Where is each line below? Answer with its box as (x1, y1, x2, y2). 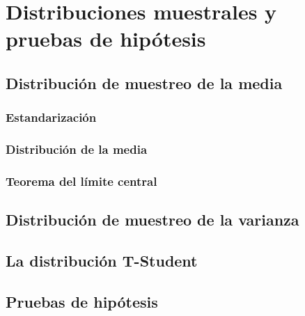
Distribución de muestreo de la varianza (6, 209, 299, 230)
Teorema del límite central (6, 172, 157, 189)
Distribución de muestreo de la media (6, 72, 283, 93)
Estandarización (6, 109, 97, 126)
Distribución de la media (6, 141, 148, 158)
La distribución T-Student (6, 250, 198, 271)
